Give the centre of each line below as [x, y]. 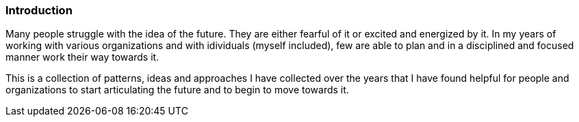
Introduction [39, 10]
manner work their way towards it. [82, 57]
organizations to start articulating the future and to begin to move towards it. [177, 90]
